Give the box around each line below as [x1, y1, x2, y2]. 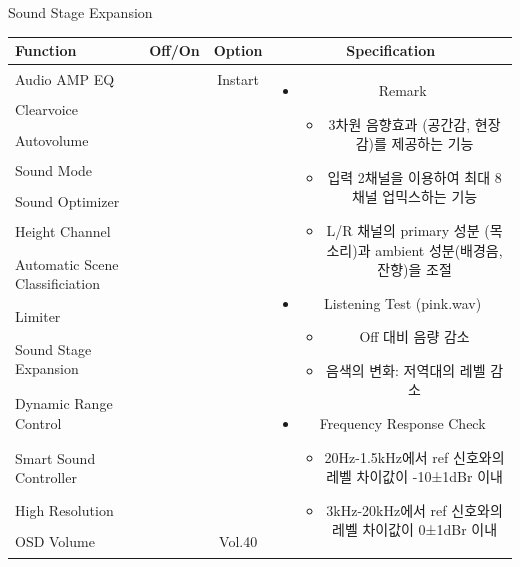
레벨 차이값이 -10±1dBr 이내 [326, 466, 503, 487]
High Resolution [15, 499, 114, 520]
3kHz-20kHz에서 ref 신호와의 [326, 499, 503, 520]
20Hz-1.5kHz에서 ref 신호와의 [324, 446, 505, 467]
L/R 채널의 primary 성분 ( [326, 219, 490, 240]
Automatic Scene [15, 253, 119, 274]
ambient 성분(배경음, [375, 239, 503, 260]
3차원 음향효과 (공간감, [328, 113, 471, 134]
